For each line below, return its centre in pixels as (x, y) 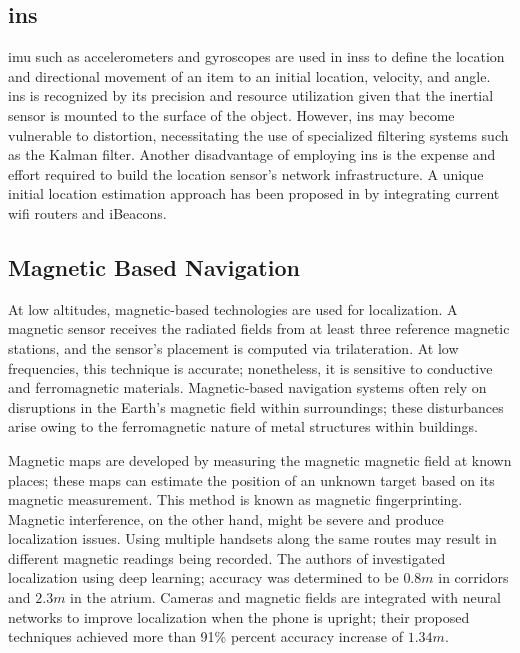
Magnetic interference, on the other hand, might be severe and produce (226, 518)
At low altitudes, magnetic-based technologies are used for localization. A (233, 308)
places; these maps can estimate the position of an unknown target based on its (251, 479)
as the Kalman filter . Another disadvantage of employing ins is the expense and (252, 154)
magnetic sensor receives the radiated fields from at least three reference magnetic (259, 328)
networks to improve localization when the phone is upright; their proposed (239, 616)
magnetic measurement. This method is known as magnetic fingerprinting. (235, 499)
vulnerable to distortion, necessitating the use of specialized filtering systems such (258, 134)
